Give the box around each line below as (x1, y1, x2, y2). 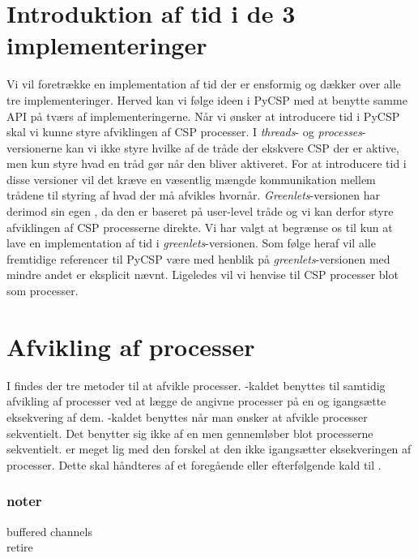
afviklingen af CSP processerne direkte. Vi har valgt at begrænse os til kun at (6, 218, 393, 235)
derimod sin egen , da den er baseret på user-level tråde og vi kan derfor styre (6, 203, 394, 220)
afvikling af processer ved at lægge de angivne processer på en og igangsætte (6, 393, 386, 410)
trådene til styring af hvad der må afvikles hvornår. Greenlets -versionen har (6, 187, 381, 204)
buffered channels (6, 522, 92, 539)
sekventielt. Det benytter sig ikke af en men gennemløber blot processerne (6, 424, 373, 441)
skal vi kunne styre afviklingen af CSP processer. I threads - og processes (6, 123, 363, 140)
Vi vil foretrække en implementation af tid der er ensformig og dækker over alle (6, 75, 401, 92)
